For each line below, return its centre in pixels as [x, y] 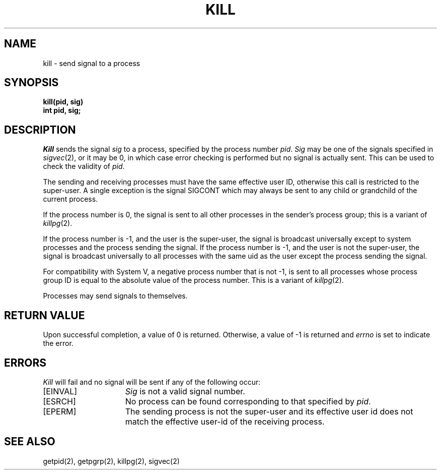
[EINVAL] [60, 391]
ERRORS [25, 363]
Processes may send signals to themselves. [115, 296]
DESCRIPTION [40, 130]
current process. [70, 199]
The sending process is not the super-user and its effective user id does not [269, 411]
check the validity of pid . [84, 166]
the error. [58, 343]
